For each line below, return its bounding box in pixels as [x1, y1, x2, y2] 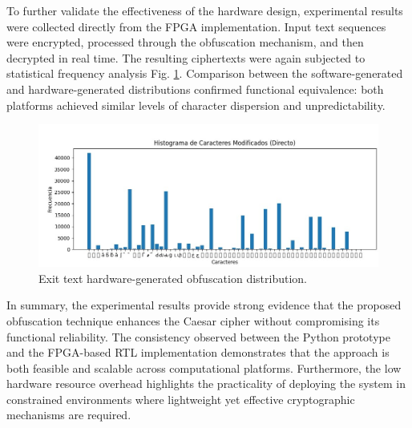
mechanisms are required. [6, 406, 131, 423]
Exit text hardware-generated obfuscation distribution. [38, 269, 308, 286]
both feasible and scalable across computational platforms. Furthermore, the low [6, 359, 402, 376]
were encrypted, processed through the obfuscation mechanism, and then [6, 34, 364, 50]
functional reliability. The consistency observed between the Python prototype [6, 328, 390, 345]
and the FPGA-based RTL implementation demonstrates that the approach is [6, 344, 390, 361]
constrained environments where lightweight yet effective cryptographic [6, 390, 355, 407]
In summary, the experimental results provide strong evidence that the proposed [6, 297, 402, 313]
